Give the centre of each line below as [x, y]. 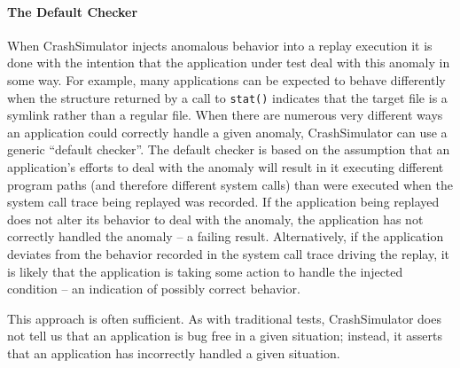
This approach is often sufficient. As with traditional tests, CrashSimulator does [224, 318]
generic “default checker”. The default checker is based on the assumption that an [229, 149]
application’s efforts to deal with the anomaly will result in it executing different [226, 167]
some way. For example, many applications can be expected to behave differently [226, 79]
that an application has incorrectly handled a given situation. [174, 352]
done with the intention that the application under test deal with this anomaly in [229, 63]
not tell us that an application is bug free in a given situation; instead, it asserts [225, 336]
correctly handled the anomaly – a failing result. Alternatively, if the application [226, 236]
